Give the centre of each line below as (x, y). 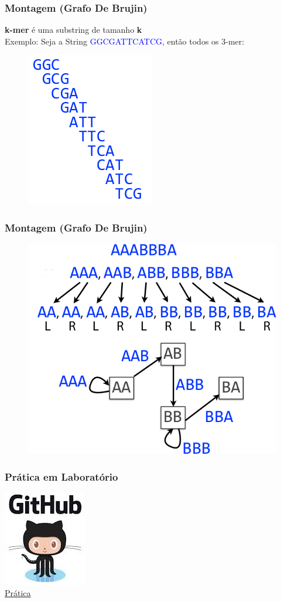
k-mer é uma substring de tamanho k (73, 30)
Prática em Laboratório (61, 476)
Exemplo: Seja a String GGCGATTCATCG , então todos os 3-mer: (125, 41)
